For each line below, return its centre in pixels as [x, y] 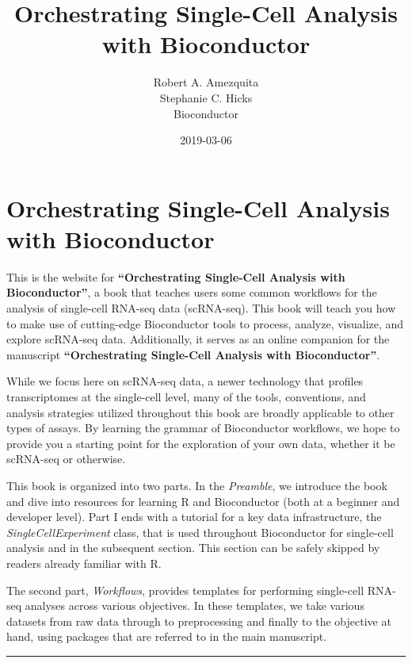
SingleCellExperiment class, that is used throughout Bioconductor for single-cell [200, 532]
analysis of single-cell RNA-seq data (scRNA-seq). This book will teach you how [201, 308]
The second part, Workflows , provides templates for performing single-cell [185, 590]
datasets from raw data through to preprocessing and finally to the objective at [199, 621]
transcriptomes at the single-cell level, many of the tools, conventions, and [186, 396]
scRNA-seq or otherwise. [66, 459]
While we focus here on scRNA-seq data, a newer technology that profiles [185, 381]
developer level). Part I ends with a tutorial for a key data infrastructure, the [194, 517]
